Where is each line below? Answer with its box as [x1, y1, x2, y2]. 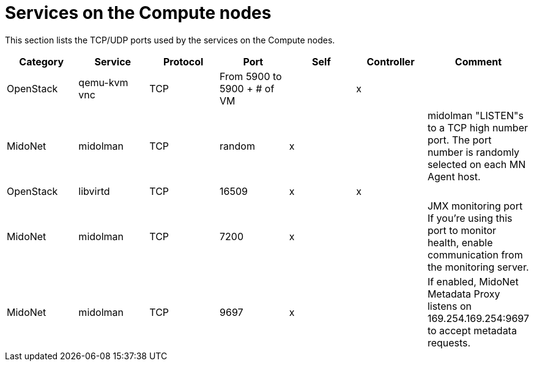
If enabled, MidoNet [427, 275, 519, 288]
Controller [366, 55, 415, 68]
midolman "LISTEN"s [427, 109, 524, 122]
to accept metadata [427, 324, 517, 337]
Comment [454, 55, 502, 68]
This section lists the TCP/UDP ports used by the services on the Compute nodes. [5, 34, 335, 45]
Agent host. [427, 170, 481, 183]
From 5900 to [220, 70, 282, 82]
